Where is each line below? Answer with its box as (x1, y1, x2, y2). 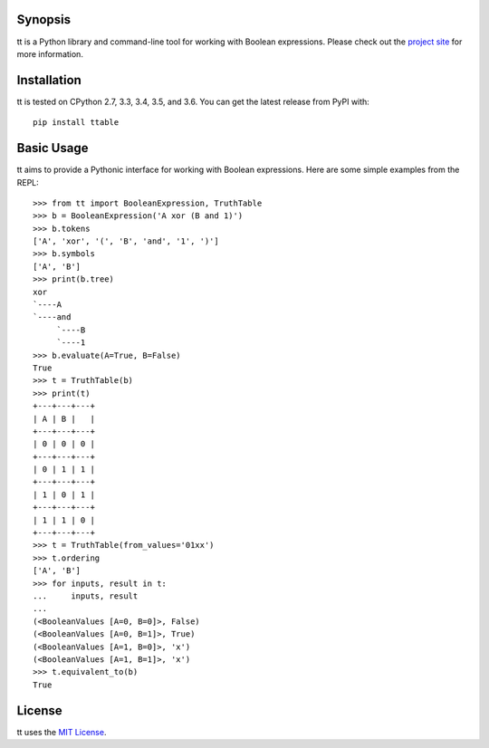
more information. (16, 48, 83, 59)
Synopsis (16, 12, 72, 27)
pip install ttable (33, 118, 120, 128)
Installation (16, 72, 81, 88)
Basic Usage (16, 140, 89, 156)
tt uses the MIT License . (16, 726, 107, 737)
